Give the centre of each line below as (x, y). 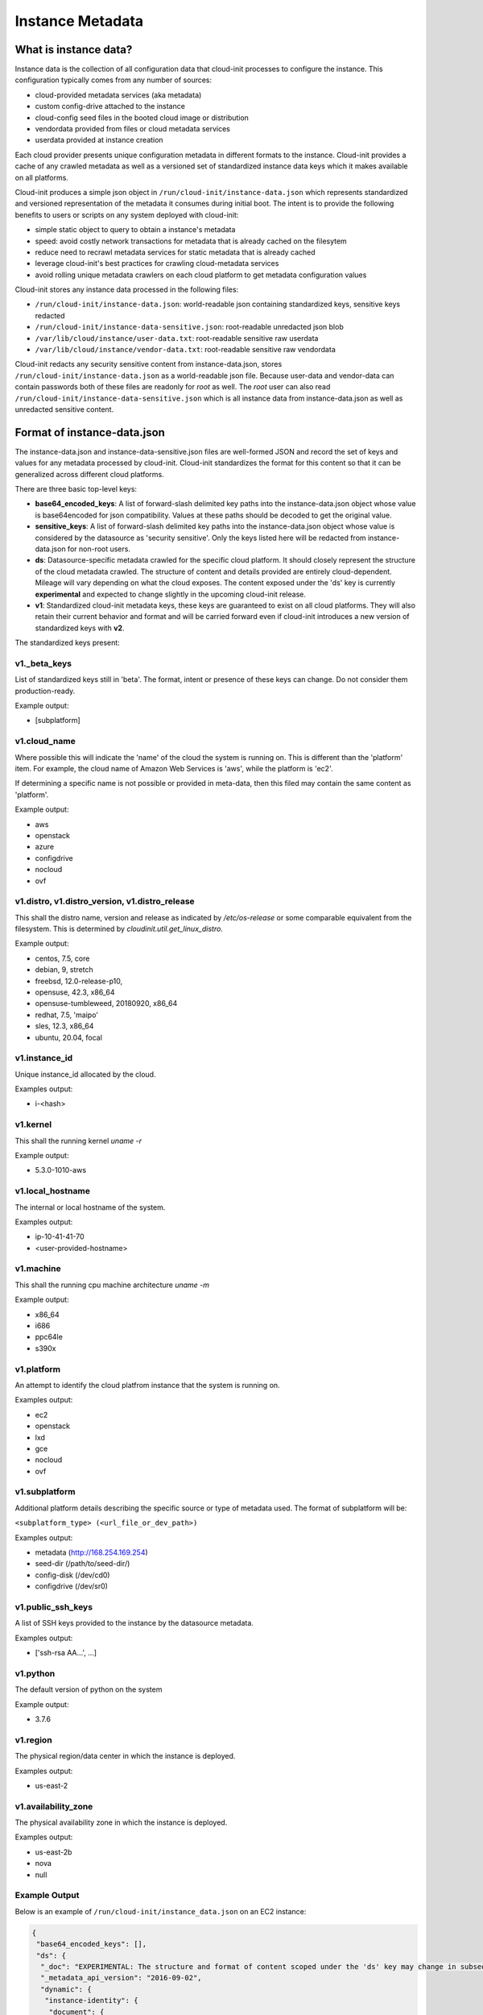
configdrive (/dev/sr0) (72, 1586)
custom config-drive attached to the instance (110, 106)
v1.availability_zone (54, 1806)
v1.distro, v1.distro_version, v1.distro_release (105, 901)
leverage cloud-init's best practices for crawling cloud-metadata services (157, 264)
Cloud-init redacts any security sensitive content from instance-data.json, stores (149, 364)
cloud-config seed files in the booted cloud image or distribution (142, 118)
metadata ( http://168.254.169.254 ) (91, 1552)
